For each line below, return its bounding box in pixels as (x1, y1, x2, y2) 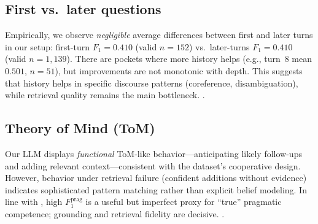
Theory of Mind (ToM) (5, 118, 155, 137)
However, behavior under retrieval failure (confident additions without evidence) (5, 171, 307, 184)
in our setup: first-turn (5, 40, 90, 53)
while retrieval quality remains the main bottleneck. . (5, 88, 205, 101)
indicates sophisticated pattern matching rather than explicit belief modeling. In (5, 183, 307, 196)
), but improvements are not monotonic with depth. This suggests (55, 64, 303, 77)
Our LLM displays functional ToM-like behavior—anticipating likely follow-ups (5, 147, 302, 160)
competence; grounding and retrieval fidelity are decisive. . (5, 207, 225, 220)
